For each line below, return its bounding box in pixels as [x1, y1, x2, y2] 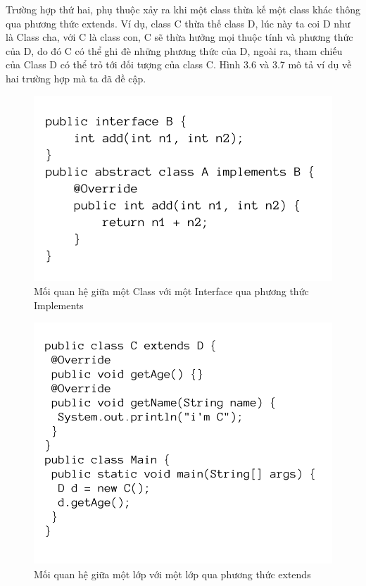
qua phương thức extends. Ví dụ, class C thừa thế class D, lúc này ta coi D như [6, 15, 351, 30]
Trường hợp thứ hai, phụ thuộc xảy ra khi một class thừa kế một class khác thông [6, 2, 361, 16]
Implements [34, 297, 84, 312]
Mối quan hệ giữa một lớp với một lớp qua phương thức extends [34, 566, 311, 581]
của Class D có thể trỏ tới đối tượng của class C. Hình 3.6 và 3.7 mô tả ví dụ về [6, 57, 352, 72]
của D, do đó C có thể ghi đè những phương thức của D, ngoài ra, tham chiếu [6, 43, 343, 58]
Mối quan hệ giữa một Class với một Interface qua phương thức [34, 284, 309, 299]
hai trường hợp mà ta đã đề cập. [6, 70, 146, 85]
